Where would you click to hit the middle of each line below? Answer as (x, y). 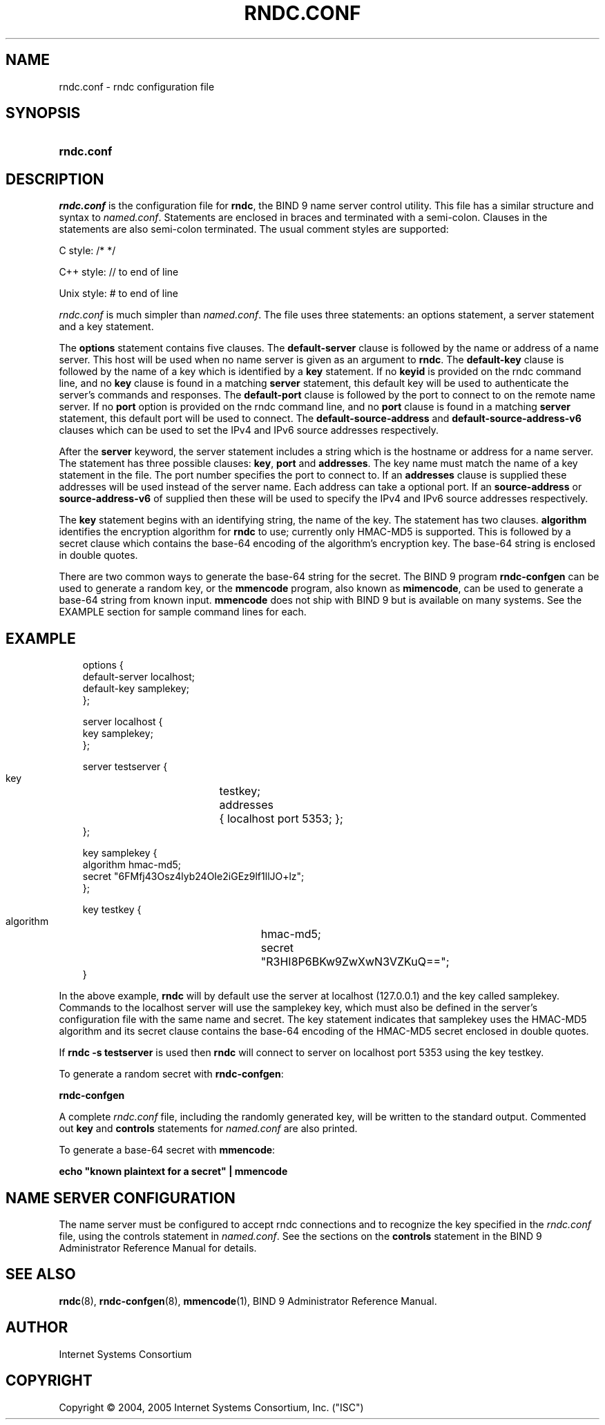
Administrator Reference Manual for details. (158, 1247)
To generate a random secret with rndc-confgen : (171, 1074)
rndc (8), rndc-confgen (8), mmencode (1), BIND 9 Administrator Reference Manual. (248, 1301)
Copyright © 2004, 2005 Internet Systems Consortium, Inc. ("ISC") (211, 1407)
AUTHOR (37, 1328)
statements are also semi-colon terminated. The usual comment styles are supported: (254, 229)
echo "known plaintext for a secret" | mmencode (173, 1171)
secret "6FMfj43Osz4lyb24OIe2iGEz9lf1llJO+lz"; (193, 877)
